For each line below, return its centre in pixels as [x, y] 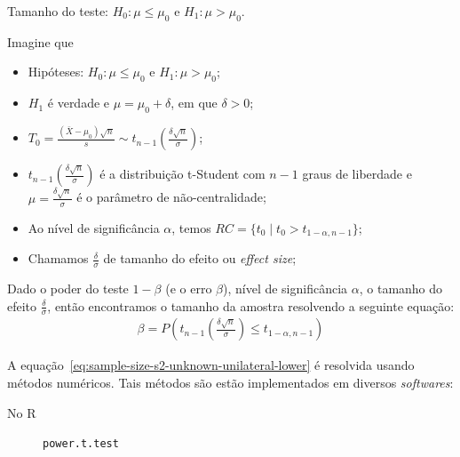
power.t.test [81, 444]
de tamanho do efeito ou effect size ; [200, 258]
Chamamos [58, 258]
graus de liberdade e [357, 174]
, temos [191, 227]
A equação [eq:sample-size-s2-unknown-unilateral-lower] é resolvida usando [211, 365]
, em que [194, 103]
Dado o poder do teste [68, 288]
